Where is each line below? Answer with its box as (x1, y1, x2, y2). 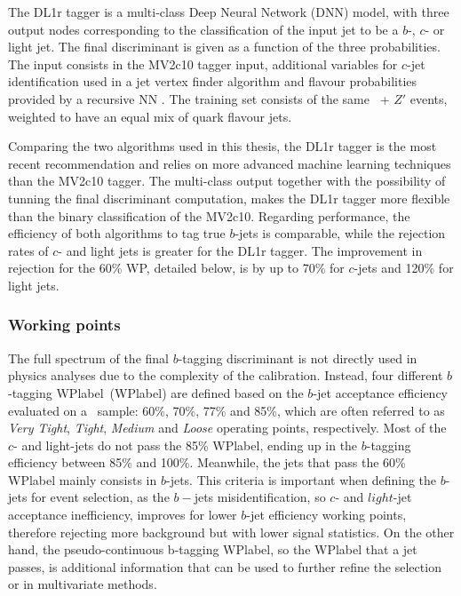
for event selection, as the (31, 488, 170, 506)
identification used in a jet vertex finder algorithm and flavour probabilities (8, 72, 417, 91)
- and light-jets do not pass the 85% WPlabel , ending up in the (13, 435, 358, 454)
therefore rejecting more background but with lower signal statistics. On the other (8, 522, 455, 541)
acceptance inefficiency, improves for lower (8, 505, 237, 524)
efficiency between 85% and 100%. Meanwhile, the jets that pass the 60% (8, 453, 406, 472)
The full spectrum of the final (8, 348, 169, 367)
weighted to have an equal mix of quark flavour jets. (8, 107, 292, 125)
